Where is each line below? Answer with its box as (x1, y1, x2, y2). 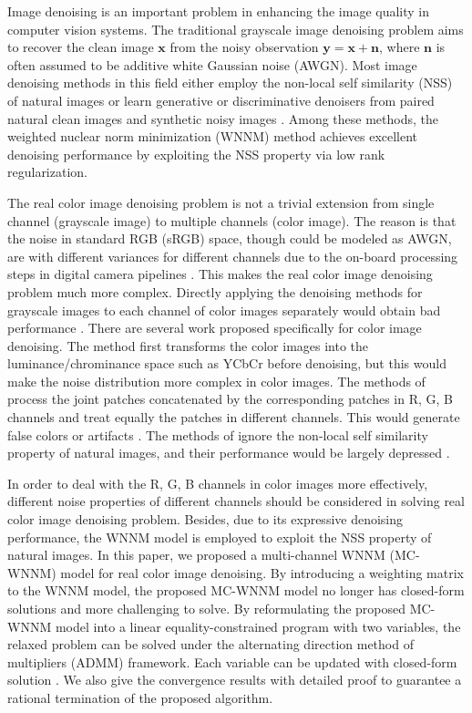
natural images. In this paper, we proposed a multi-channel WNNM (7, 545, 385, 564)
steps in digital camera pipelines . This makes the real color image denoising (7, 264, 433, 284)
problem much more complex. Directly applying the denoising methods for (7, 282, 423, 301)
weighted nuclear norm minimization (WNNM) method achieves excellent (7, 127, 418, 146)
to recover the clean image (7, 37, 154, 57)
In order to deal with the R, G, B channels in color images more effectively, (7, 473, 428, 492)
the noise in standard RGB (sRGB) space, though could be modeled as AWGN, (7, 229, 452, 248)
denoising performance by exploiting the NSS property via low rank (7, 144, 385, 163)
